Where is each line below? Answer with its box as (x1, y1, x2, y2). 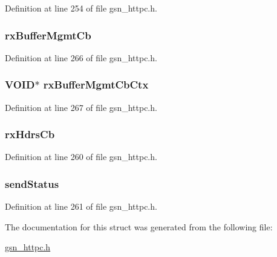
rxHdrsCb (5, 127, 55, 142)
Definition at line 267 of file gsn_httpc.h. (5, 101, 157, 113)
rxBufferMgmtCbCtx (43, 77, 149, 92)
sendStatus (5, 176, 59, 191)
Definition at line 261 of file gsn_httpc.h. (5, 200, 157, 213)
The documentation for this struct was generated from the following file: (5, 220, 273, 233)
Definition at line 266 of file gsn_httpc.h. (5, 51, 157, 64)
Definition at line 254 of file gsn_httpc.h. (5, 2, 157, 14)
